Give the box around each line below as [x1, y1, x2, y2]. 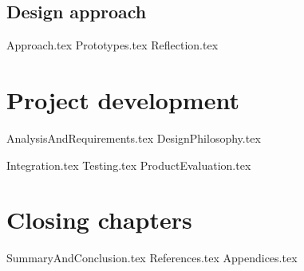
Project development [6, 83, 239, 116]
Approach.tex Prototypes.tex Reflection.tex [6, 37, 219, 53]
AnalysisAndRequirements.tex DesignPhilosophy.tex [6, 129, 261, 146]
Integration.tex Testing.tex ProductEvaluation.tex [6, 156, 251, 173]
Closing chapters [6, 203, 192, 236]
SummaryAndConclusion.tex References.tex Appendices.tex [6, 249, 298, 266]
